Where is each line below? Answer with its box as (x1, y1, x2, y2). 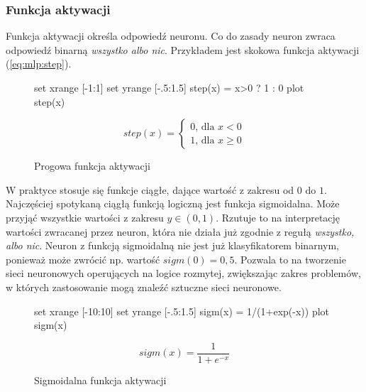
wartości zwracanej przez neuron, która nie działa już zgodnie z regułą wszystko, (6, 224, 355, 239)
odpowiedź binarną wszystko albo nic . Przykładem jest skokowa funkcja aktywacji (6, 42, 360, 57)
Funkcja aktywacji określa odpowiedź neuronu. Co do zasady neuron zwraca (6, 28, 335, 43)
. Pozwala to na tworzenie (234, 251, 346, 266)
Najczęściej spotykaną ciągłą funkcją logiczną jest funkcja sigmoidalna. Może (6, 196, 340, 211)
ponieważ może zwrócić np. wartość (6, 251, 160, 266)
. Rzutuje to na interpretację (216, 209, 340, 224)
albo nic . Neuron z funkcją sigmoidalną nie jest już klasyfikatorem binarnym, (6, 238, 339, 253)
